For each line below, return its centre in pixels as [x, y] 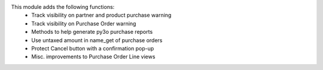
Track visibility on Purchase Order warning [84, 23]
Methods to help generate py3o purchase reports [92, 32]
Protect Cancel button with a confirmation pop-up [93, 48]
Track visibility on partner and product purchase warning [101, 15]
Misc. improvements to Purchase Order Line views [93, 57]
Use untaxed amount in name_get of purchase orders [97, 40]
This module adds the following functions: [63, 7]
